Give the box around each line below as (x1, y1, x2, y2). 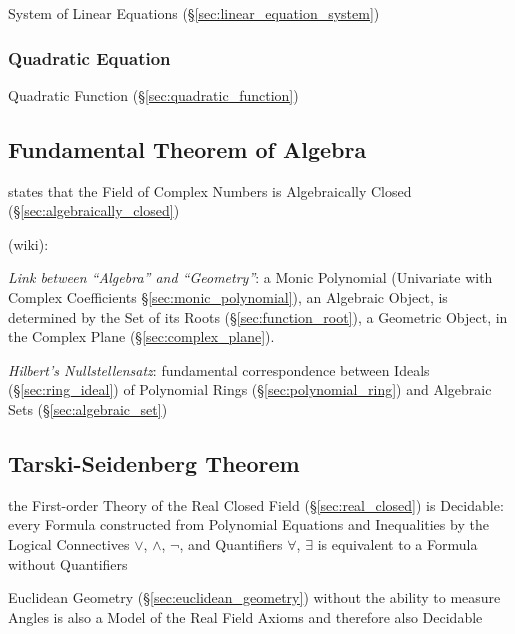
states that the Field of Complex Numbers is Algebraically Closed (8, 180, 412, 201)
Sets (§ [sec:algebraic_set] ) (8, 398, 168, 419)
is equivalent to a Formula (317, 533, 478, 554)
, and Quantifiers (179, 533, 283, 554)
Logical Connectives (8, 533, 130, 554)
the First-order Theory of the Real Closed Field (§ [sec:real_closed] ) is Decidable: (8, 494, 504, 515)
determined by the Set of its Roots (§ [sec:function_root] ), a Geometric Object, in (8, 306, 508, 327)
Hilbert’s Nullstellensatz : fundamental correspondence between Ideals (8, 359, 430, 380)
